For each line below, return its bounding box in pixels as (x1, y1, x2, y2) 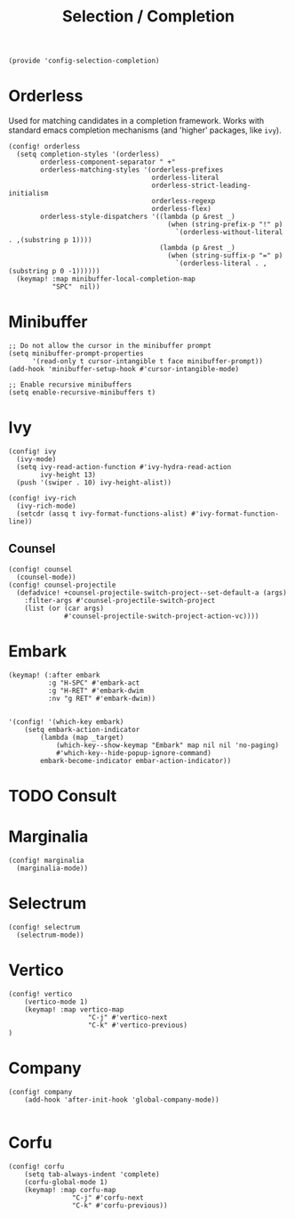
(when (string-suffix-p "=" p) (167, 251, 283, 260)
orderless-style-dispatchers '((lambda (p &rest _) (40, 212, 236, 222)
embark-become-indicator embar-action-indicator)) (40, 756, 232, 765)
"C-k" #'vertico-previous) (87, 1020, 188, 1029)
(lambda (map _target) (40, 733, 124, 742)
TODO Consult (8, 785, 117, 806)
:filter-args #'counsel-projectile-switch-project (24, 596, 216, 605)
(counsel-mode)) (16, 573, 76, 581)
